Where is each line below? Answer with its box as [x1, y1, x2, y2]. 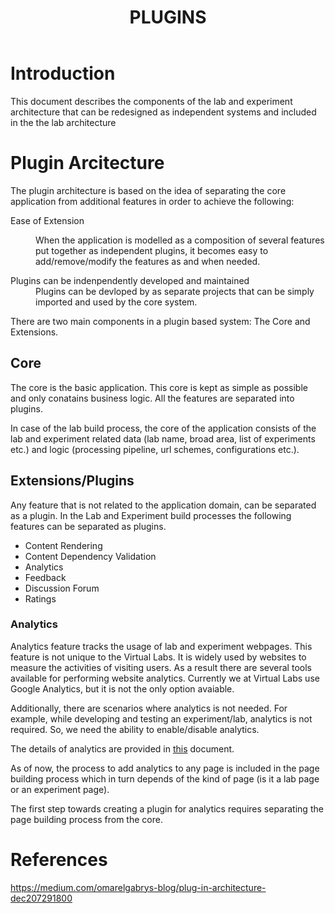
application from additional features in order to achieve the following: [10, 195, 295, 207]
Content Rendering [24, 539, 103, 551]
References [10, 848, 108, 871]
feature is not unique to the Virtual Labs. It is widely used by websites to [10, 651, 307, 663]
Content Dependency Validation [24, 550, 157, 562]
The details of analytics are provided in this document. [10, 742, 235, 755]
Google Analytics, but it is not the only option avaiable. [10, 682, 235, 695]
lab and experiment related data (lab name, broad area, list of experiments [10, 432, 316, 445]
